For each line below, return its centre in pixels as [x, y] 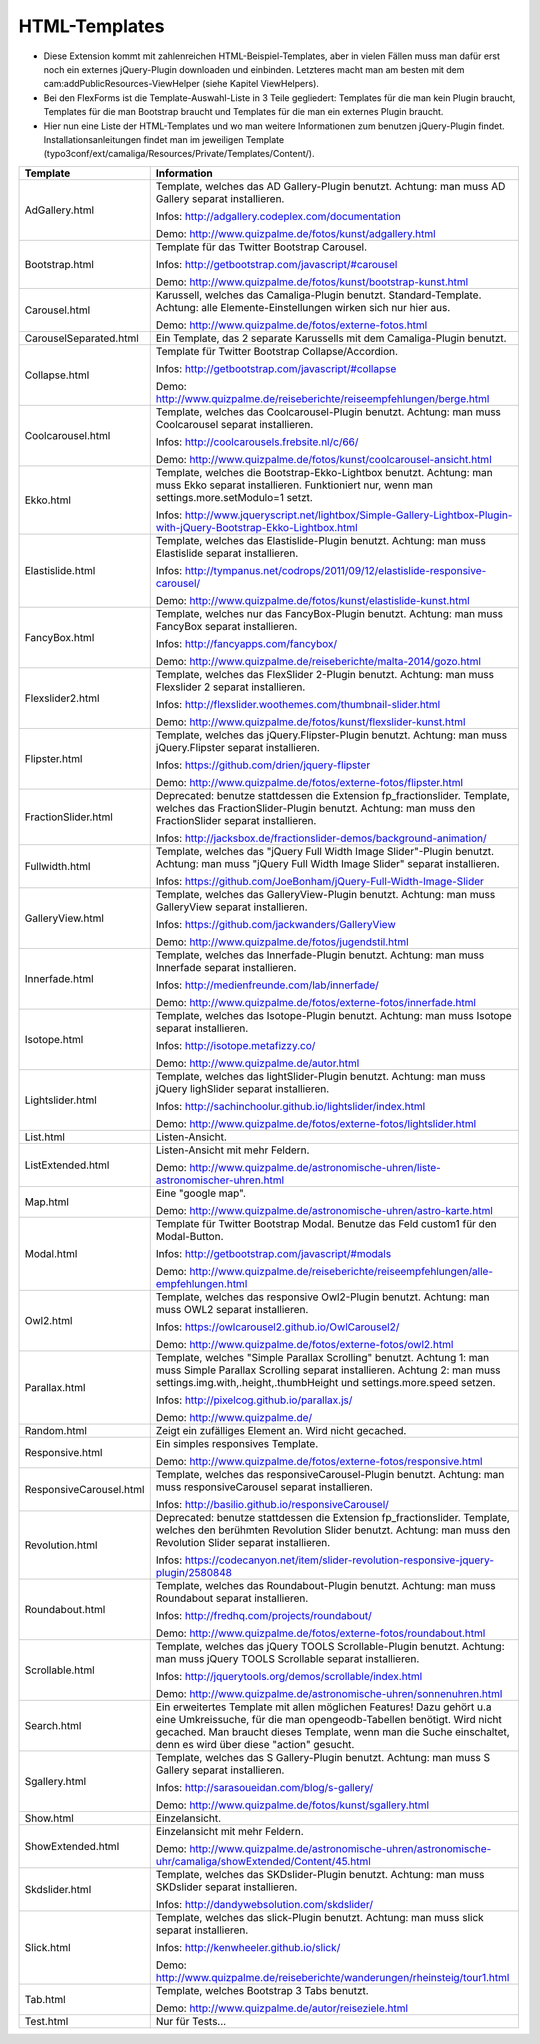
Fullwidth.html [57, 866]
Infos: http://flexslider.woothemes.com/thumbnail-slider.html [298, 704]
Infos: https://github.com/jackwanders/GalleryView [275, 924]
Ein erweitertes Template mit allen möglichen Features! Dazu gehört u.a [323, 1707]
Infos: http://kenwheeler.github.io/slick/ [248, 1947]
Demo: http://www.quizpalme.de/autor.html [257, 1063]
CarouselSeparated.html [81, 338]
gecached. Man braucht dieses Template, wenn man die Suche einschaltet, [332, 1732]
